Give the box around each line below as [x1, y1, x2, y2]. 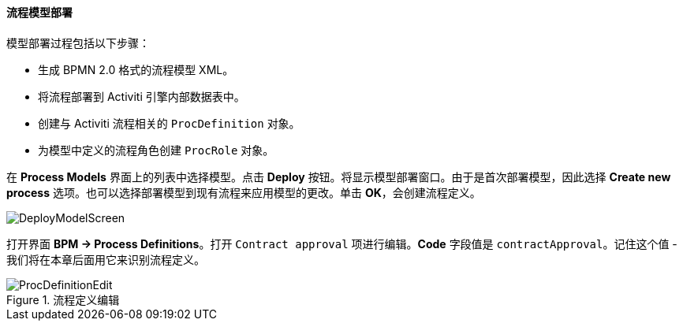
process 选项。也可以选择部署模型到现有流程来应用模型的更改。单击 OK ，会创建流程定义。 [6, 185, 481, 199]
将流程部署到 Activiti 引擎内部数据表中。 [38, 89, 245, 103]
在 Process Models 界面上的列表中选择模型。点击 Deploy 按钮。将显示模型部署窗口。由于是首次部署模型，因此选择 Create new [6, 169, 671, 184]
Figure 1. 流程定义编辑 [6, 292, 120, 307]
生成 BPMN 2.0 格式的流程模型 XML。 [38, 62, 234, 76]
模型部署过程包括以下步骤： [6, 35, 150, 50]
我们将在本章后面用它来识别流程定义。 [6, 252, 205, 266]
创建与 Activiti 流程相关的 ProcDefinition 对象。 [38, 116, 300, 130]
